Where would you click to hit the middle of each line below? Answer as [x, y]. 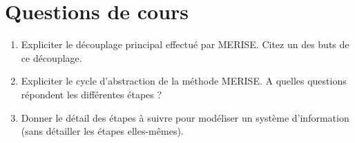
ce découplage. [51, 57]
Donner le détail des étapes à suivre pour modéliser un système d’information [185, 117]
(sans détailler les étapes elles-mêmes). [102, 131]
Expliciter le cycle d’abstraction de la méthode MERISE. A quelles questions [184, 81]
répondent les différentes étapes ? [92, 94]
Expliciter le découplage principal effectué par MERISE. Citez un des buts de [185, 44]
